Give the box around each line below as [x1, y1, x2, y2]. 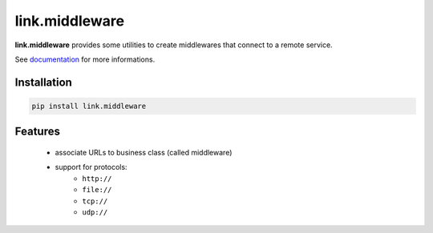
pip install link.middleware [31, 101, 147, 110]
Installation [14, 75, 72, 89]
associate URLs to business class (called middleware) [55, 147, 233, 157]
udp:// [82, 207, 108, 216]
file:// [82, 185, 112, 195]
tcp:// [82, 196, 108, 206]
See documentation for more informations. [14, 54, 156, 64]
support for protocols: [55, 163, 127, 172]
